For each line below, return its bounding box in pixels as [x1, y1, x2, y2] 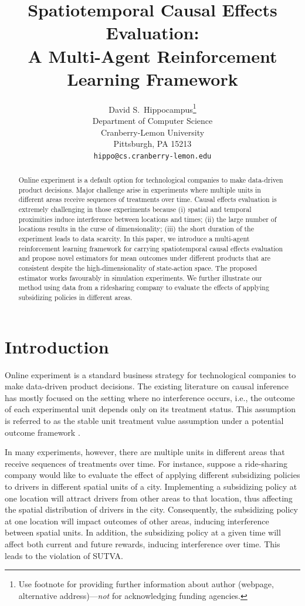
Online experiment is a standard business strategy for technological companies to [5, 368, 296, 381]
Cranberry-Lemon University [100, 126, 205, 138]
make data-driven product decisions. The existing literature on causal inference [5, 380, 289, 392]
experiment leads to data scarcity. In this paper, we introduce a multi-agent [18, 234, 250, 244]
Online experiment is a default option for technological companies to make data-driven [18, 175, 283, 185]
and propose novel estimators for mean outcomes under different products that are [18, 253, 271, 263]
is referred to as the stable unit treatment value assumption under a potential [5, 415, 284, 427]
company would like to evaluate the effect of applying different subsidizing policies [5, 469, 300, 481]
